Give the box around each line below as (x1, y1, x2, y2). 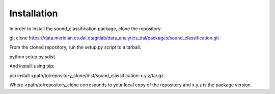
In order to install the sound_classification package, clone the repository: (9, 26, 162, 32)
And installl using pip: (9, 63, 54, 69)
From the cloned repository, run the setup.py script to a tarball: (9, 44, 141, 51)
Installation (9, 8, 58, 19)
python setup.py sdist (9, 54, 56, 60)
